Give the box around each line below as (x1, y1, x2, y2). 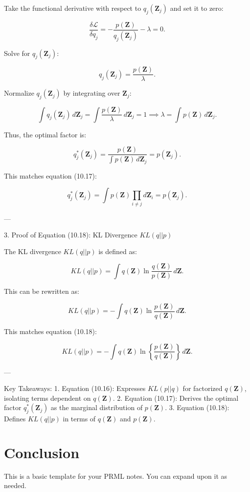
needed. (4, 480, 26, 491)
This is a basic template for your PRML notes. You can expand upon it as (4, 470, 227, 481)
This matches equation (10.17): (4, 170, 97, 181)
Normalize (4, 88, 34, 98)
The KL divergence (4, 246, 61, 256)
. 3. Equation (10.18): (165, 402, 229, 413)
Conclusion (4, 442, 80, 462)
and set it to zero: (170, 3, 224, 13)
